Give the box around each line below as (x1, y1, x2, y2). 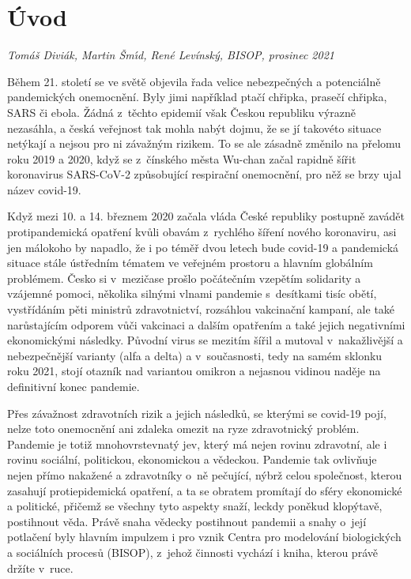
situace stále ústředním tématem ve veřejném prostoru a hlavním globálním (7, 254, 373, 271)
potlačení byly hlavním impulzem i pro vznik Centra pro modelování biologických (7, 528, 402, 545)
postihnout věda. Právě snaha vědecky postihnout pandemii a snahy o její (7, 513, 367, 529)
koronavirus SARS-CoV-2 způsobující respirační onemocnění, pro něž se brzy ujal (7, 166, 402, 182)
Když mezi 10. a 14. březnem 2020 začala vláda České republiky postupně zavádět (7, 208, 405, 224)
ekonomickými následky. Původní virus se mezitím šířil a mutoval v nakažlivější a (7, 332, 403, 348)
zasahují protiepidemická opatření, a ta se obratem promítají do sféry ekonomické (7, 482, 402, 498)
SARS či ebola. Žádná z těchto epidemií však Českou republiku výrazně (7, 103, 356, 120)
